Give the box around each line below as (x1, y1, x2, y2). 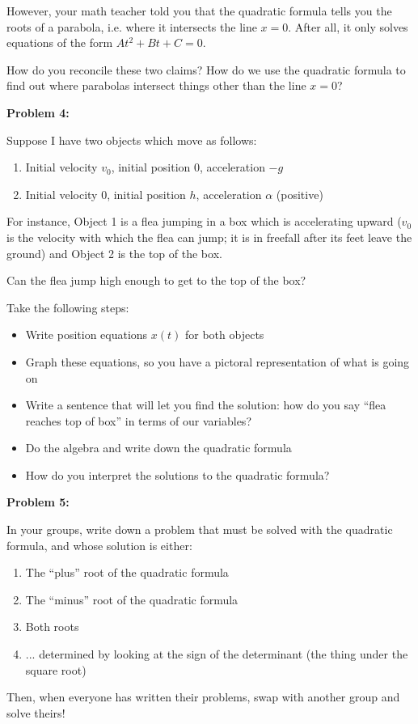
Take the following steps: (6, 298, 129, 315)
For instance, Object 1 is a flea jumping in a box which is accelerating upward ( (6, 213, 402, 230)
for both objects (185, 326, 264, 343)
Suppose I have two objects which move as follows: (6, 131, 257, 148)
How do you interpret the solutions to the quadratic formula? (25, 466, 330, 483)
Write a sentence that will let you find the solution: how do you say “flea (25, 396, 386, 413)
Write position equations (25, 326, 148, 343)
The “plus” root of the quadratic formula (25, 564, 229, 581)
